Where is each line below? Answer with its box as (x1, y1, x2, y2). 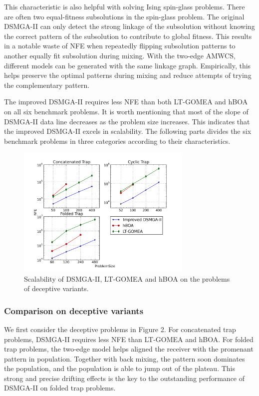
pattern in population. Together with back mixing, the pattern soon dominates (4, 353, 245, 364)
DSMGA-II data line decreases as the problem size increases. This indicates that (4, 116, 250, 126)
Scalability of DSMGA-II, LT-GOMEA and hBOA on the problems (24, 273, 230, 284)
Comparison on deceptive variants (4, 304, 144, 317)
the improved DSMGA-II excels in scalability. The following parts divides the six (4, 126, 252, 136)
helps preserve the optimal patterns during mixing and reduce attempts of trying (4, 70, 252, 80)
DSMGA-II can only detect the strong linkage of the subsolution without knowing (4, 21, 255, 31)
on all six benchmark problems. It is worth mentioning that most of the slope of (4, 106, 249, 116)
